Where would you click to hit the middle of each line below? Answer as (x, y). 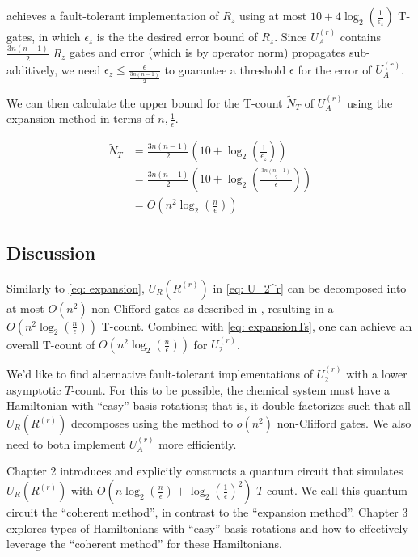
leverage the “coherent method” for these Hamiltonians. (144, 544)
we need (81, 69)
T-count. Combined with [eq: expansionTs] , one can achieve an (257, 325)
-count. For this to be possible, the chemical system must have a (231, 389)
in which (59, 36)
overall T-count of (51, 344)
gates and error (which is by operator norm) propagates (208, 52)
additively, (32, 69)
